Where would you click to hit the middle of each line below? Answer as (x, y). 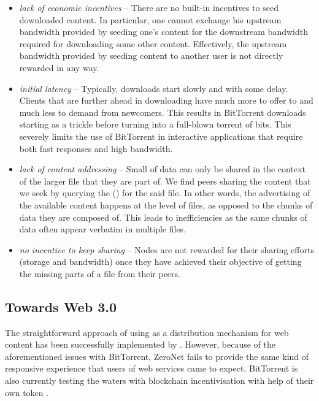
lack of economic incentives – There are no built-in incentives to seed (149, 7)
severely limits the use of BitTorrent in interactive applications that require (161, 136)
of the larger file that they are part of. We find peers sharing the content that (165, 181)
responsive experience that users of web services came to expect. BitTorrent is (152, 368)
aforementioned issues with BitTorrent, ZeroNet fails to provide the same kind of (157, 356)
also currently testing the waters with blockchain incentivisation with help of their (159, 380)
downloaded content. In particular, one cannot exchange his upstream (150, 19)
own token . (27, 392)
